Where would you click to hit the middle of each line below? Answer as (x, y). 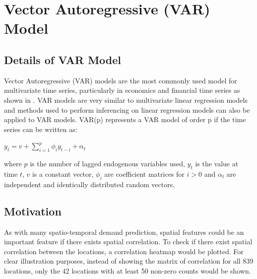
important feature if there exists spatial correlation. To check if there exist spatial (128, 242)
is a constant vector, (63, 174)
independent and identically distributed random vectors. (90, 184)
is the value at (217, 164)
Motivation (33, 211)
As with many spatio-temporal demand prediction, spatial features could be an (124, 232)
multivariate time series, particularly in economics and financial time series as (122, 90)
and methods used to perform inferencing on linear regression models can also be (127, 109)
